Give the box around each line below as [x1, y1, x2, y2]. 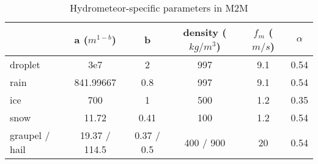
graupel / [10, 128, 50, 142]
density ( [183, 25, 227, 39]
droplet [10, 57, 40, 71]
